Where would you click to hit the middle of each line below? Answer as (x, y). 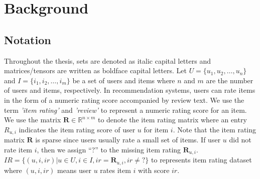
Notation (28, 39)
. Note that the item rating (215, 129)
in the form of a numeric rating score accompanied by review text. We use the (124, 100)
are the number (230, 80)
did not (240, 140)
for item (156, 129)
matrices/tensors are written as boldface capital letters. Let (95, 70)
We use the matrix (33, 120)
